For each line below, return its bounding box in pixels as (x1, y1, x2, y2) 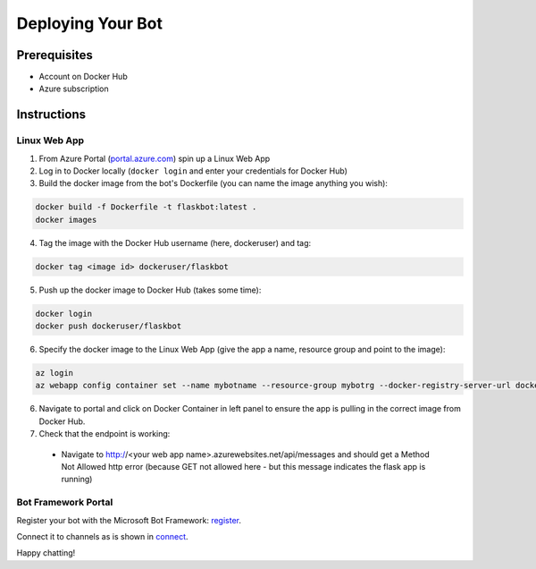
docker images (35, 215, 97, 225)
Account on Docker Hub (38, 72, 129, 82)
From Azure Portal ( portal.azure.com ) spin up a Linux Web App (38, 153, 271, 164)
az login (35, 368, 74, 378)
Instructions (16, 107, 87, 123)
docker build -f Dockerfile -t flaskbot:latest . (35, 202, 257, 212)
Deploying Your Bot (16, 13, 163, 33)
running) (61, 474, 93, 485)
